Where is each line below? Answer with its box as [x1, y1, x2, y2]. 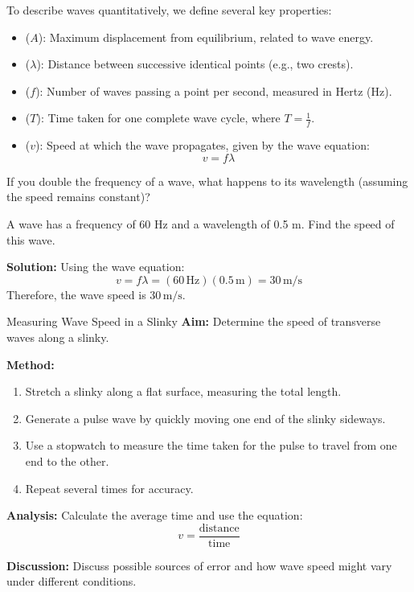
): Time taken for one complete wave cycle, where [36, 109, 281, 126]
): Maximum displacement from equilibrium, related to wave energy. [38, 28, 374, 45]
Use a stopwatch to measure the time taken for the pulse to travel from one [25, 437, 397, 454]
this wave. [6, 231, 55, 248]
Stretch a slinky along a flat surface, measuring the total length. [25, 383, 342, 400]
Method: [6, 356, 55, 372]
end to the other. [25, 452, 109, 469]
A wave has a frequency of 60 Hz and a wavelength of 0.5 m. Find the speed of [6, 215, 395, 232]
